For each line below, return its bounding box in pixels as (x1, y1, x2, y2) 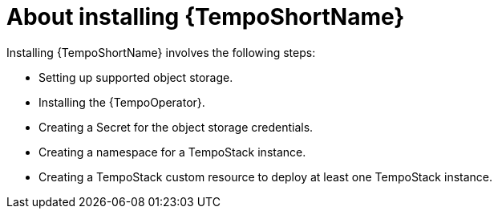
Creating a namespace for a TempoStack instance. (38, 144, 306, 159)
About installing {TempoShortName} (6, 3, 405, 30)
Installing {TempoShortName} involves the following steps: (6, 45, 316, 59)
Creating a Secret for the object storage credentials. (38, 120, 314, 134)
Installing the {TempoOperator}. (38, 95, 205, 109)
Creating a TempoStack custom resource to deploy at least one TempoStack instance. (38, 169, 493, 184)
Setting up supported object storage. (38, 70, 233, 84)
